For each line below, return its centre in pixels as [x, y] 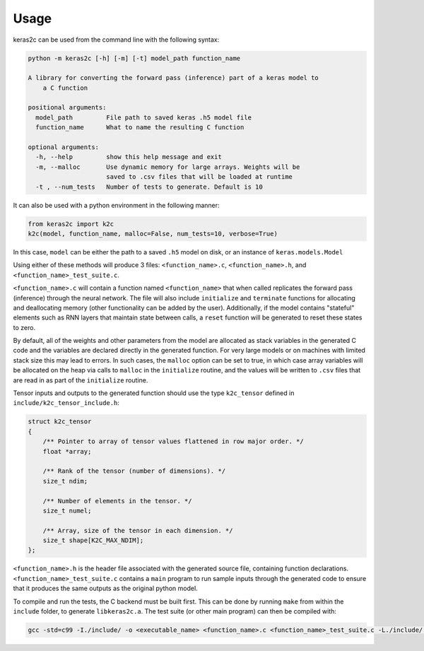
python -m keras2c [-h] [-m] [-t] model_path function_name [134, 58]
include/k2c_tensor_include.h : [66, 403]
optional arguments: [63, 147]
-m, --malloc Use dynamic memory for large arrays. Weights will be [168, 167]
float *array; [67, 451]
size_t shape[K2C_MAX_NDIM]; [93, 540]
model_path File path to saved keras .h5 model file [144, 117]
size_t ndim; [65, 481]
